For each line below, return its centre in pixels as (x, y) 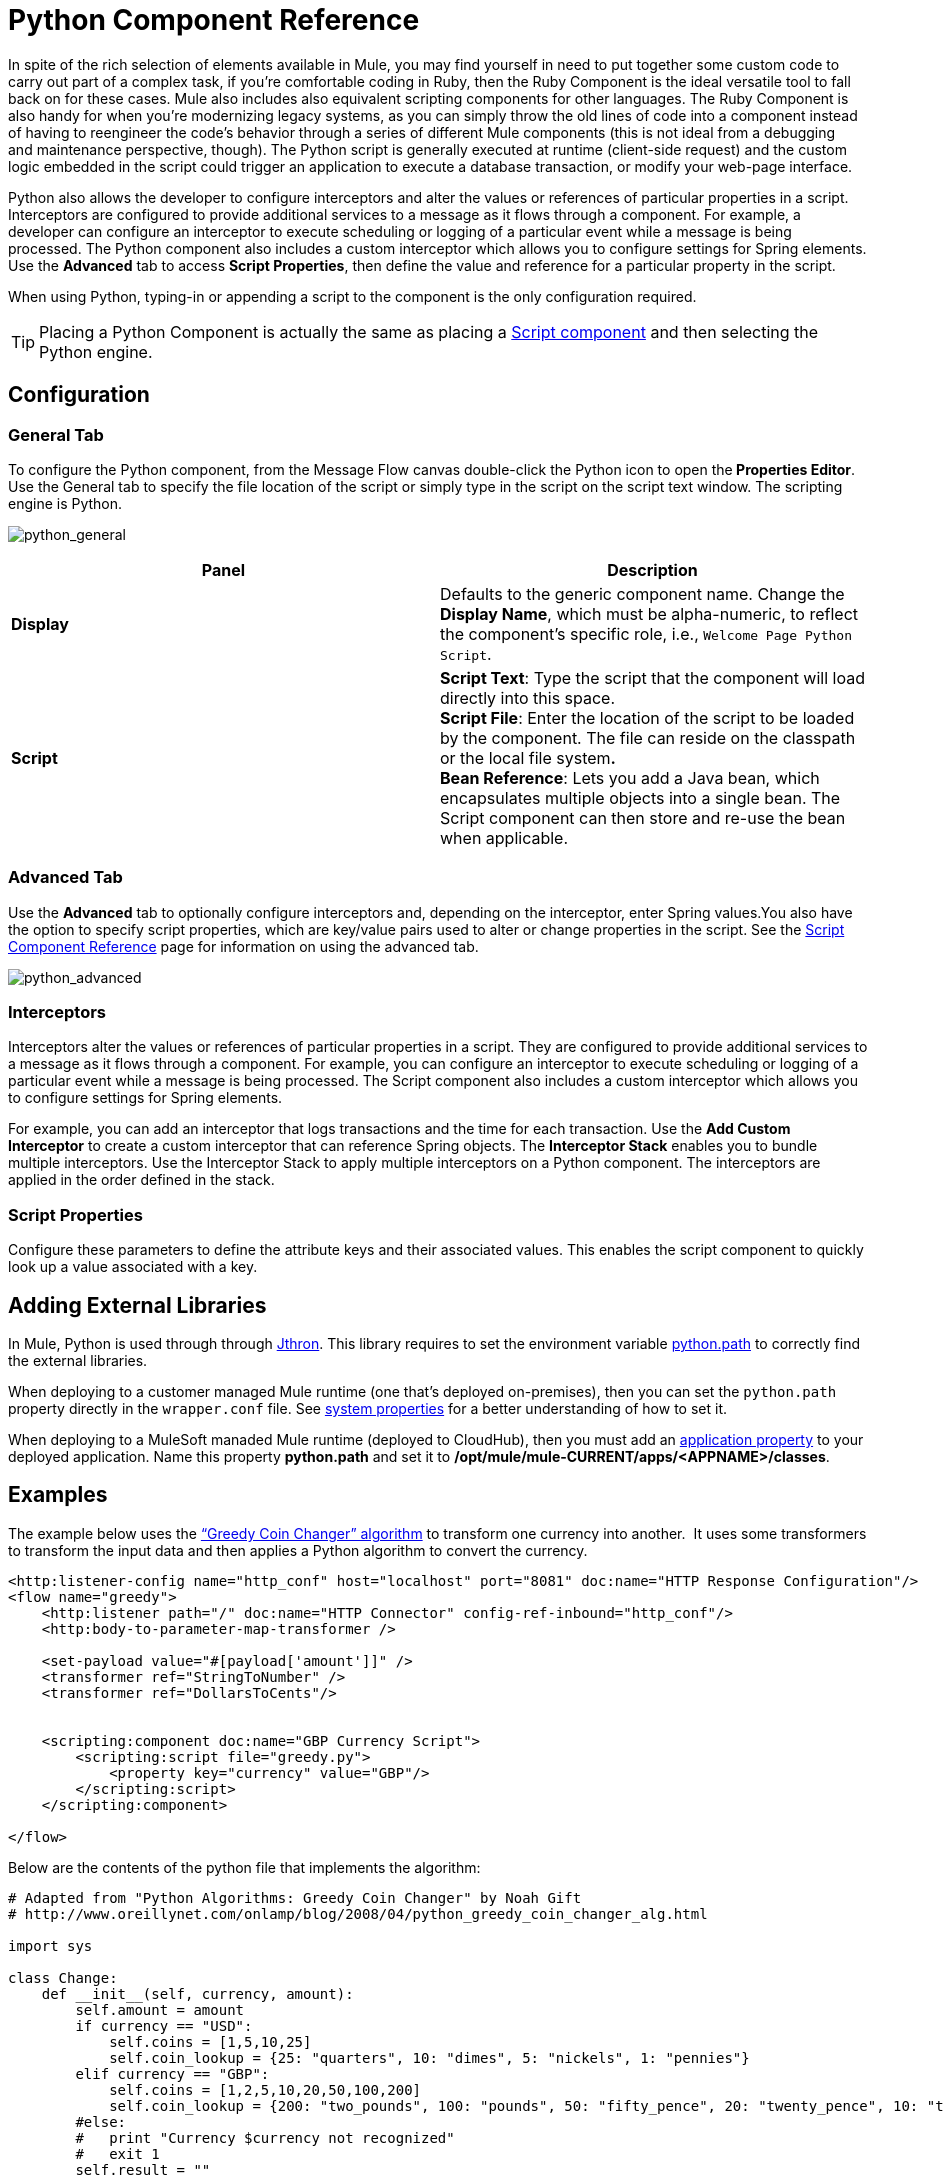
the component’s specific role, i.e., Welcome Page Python (646, 633)
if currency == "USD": (164, 2025)
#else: (101, 2121)
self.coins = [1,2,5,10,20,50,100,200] (265, 2089)
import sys (50, 1945)
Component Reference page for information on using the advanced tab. (243, 946)
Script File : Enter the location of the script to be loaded (647, 717)
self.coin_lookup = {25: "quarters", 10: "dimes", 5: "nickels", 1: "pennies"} (429, 2057)
